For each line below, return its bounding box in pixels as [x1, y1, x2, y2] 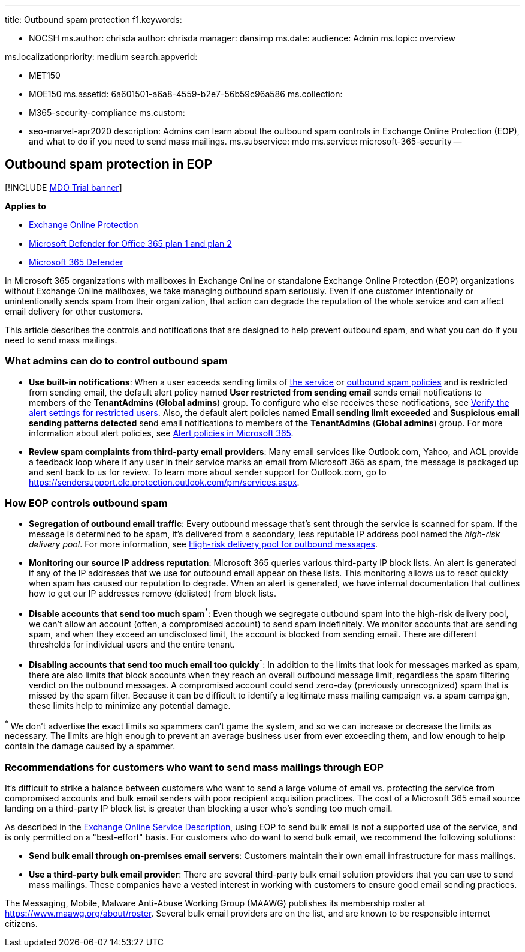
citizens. [5, 918, 38, 929]
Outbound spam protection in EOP [5, 157, 213, 172]
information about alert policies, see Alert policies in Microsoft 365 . [29, 427, 294, 438]
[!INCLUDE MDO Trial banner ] [5, 182, 122, 193]
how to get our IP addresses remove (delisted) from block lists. [29, 588, 277, 599]
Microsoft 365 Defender [29, 256, 123, 267]
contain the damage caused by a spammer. [5, 741, 176, 752]
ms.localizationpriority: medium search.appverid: [5, 52, 198, 62]
